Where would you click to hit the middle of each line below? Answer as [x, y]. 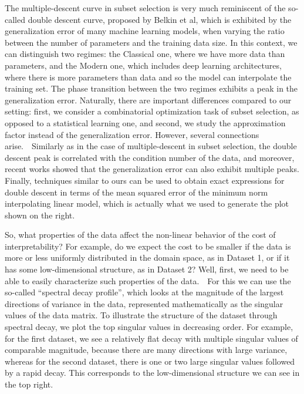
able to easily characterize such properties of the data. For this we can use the [148, 280]
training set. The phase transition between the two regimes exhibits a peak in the [151, 88]
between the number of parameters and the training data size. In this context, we [151, 42]
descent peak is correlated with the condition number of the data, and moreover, [150, 157]
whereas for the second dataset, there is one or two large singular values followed [150, 361]
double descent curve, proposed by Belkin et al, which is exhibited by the [160, 19]
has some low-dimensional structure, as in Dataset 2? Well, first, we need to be [147, 269]
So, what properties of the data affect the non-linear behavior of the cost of [140, 235]
